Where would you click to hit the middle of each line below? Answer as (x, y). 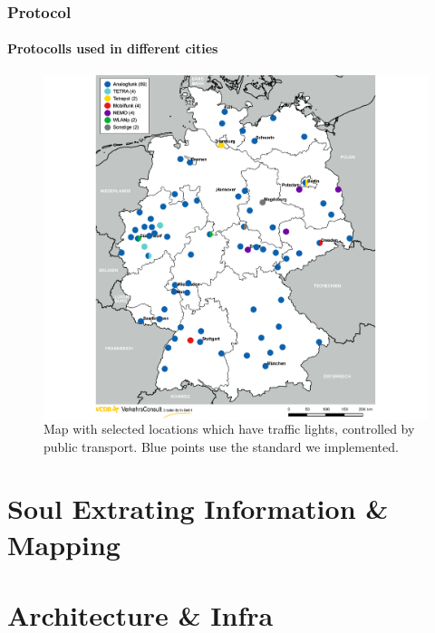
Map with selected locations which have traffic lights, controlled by (229, 428)
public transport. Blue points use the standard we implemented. (221, 446)
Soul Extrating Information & (198, 508)
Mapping (64, 544)
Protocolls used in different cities (113, 48)
